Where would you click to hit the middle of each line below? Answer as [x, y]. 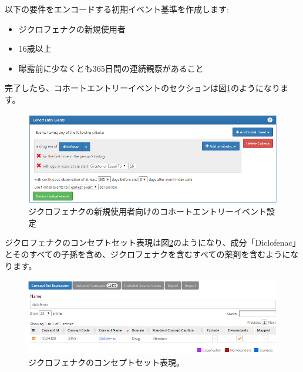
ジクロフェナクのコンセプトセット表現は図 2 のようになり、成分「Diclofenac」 [153, 242]
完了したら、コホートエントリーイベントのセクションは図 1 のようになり [142, 88]
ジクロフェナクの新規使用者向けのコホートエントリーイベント [147, 211]
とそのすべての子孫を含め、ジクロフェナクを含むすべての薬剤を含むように [148, 254]
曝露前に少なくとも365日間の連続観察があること [111, 68]
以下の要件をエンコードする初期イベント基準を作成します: [117, 9]
